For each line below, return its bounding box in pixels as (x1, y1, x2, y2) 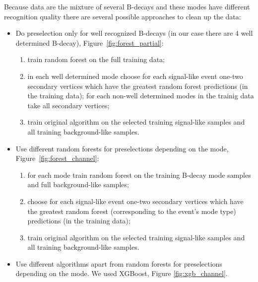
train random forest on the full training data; (27, 54, 165, 65)
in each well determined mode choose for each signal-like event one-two (27, 70, 243, 81)
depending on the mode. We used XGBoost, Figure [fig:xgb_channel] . (15, 268, 228, 279)
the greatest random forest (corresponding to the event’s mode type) (27, 206, 236, 216)
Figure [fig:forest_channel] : (15, 153, 99, 163)
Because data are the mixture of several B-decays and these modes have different (4, 1, 250, 11)
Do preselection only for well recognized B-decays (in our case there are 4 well (15, 28, 253, 38)
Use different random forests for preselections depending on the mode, (15, 143, 229, 153)
